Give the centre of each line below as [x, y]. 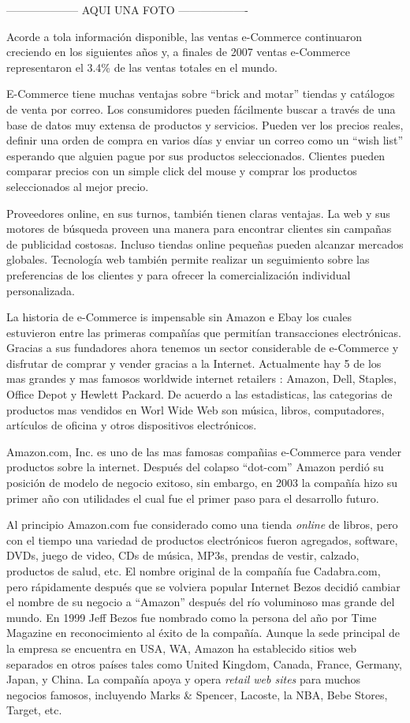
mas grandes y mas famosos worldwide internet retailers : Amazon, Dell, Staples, [201, 378]
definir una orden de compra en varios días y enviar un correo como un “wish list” [205, 140]
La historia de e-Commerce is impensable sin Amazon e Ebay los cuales [179, 317]
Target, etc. [34, 710]
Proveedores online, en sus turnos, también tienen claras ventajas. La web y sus [198, 213]
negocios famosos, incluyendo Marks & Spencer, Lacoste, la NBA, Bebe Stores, [197, 694]
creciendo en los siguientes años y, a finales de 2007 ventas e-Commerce [179, 52]
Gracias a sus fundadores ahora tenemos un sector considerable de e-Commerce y [203, 348]
